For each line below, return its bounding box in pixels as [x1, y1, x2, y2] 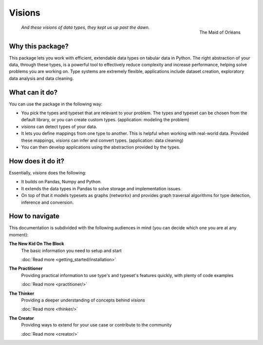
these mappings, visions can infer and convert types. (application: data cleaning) [21, 137, 184, 143]
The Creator [9, 315, 34, 321]
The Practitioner [9, 265, 43, 271]
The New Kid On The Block [9, 241, 64, 247]
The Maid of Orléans [199, 29, 241, 35]
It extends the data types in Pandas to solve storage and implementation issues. [21, 186, 182, 192]
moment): [9, 232, 29, 237]
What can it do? [9, 88, 58, 96]
